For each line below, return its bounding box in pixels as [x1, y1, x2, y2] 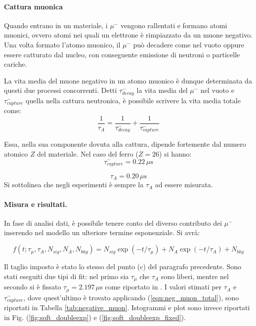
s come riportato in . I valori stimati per [100, 282, 222, 292]
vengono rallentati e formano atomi [120, 20, 227, 30]
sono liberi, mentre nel [161, 271, 229, 281]
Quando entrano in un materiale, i [4, 20, 108, 30]
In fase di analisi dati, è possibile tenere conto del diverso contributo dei [4, 217, 222, 228]
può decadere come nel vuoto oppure [133, 39, 244, 49]
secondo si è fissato [4, 282, 61, 292]
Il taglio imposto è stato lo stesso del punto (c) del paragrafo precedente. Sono [4, 261, 241, 272]
